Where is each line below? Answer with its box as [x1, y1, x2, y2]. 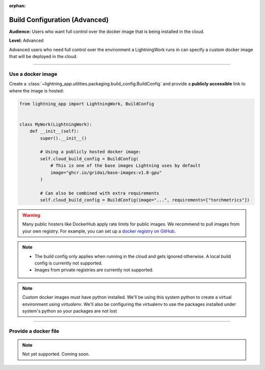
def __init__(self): [29, 128, 79, 134]
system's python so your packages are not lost [22, 308, 117, 314]
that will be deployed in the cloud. [9, 54, 78, 59]
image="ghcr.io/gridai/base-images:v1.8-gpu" [50, 170, 162, 175]
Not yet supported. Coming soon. [22, 351, 90, 357]
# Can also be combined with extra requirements [40, 190, 159, 196]
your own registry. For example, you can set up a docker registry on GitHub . [22, 228, 176, 234]
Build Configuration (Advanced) [9, 15, 109, 24]
